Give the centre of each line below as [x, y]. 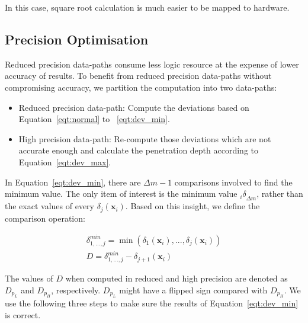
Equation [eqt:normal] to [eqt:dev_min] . [94, 119]
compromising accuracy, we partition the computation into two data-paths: [141, 87]
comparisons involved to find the [233, 182]
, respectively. [76, 290]
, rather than [280, 194]
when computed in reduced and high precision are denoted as [177, 278]
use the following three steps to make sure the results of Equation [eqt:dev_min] [152, 303]
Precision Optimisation [77, 39]
